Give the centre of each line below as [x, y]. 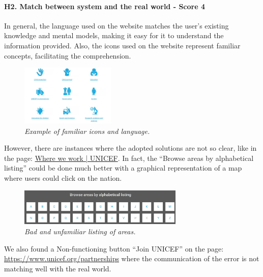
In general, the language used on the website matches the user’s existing [116, 25]
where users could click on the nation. [63, 177]
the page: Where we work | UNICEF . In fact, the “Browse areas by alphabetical [129, 158]
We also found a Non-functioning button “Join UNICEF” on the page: [114, 248]
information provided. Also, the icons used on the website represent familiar [122, 45]
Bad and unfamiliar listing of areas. [80, 231]
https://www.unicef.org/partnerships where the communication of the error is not [132, 258]
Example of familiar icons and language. [87, 131]
